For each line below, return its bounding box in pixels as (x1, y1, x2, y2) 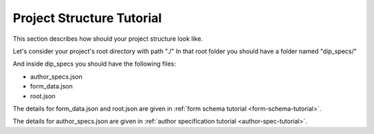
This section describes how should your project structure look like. (12, 35, 204, 43)
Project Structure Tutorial (12, 10, 162, 26)
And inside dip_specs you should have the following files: (12, 59, 177, 68)
